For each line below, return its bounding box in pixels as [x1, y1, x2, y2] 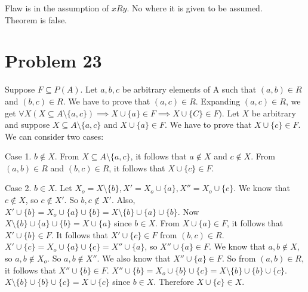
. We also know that [97, 252, 171, 265]
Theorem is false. [5, 13, 67, 26]
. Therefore [153, 275, 194, 288]
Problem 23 [5, 48, 102, 73]
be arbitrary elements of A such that [122, 83, 257, 96]
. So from [222, 252, 256, 265]
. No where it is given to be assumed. [127, 2, 263, 14]
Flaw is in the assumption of [5, 2, 109, 14]
